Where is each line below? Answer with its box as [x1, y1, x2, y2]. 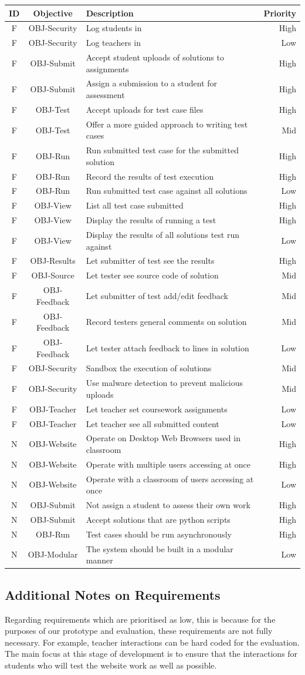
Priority [263, 6, 296, 19]
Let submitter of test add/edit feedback [86, 289, 228, 301]
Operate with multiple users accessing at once [86, 458, 251, 470]
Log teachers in [86, 36, 141, 49]
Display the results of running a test [86, 214, 216, 226]
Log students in [86, 22, 142, 34]
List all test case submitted [86, 199, 184, 211]
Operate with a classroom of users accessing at [86, 472, 254, 485]
